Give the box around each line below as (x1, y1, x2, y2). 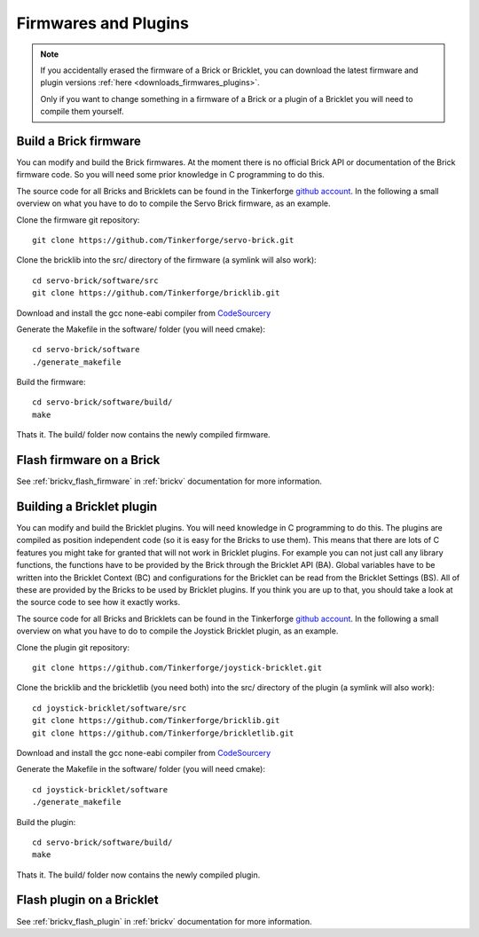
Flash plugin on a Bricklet (16, 893, 159, 908)
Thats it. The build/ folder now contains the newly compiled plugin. (16, 870, 261, 880)
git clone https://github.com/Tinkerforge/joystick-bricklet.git (32, 662, 323, 673)
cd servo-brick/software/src (32, 275, 159, 286)
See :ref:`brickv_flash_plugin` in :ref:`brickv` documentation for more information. (16, 916, 312, 926)
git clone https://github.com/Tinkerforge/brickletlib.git (32, 728, 294, 738)
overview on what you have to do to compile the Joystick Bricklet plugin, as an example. (16, 626, 339, 636)
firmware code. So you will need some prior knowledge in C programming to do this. (16, 169, 326, 180)
